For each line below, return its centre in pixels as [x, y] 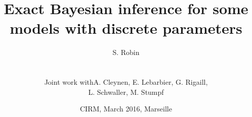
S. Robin [126, 52]
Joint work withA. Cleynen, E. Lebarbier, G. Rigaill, [126, 82]
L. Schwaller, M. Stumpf [126, 92]
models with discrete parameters [126, 28]
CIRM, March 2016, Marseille [126, 109]
